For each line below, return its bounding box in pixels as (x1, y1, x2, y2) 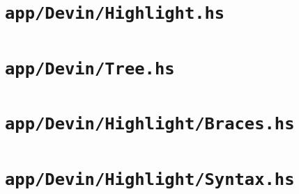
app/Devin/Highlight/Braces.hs (5, 114, 295, 134)
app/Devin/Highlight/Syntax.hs (5, 169, 295, 189)
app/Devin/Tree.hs (5, 58, 175, 79)
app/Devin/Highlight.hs (5, 3, 225, 24)
